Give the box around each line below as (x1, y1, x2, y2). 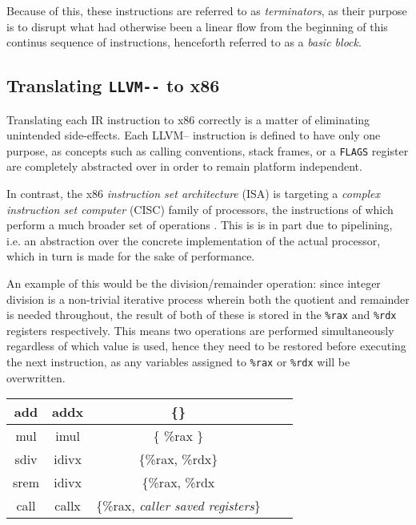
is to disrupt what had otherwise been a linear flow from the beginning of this (6, 18, 388, 34)
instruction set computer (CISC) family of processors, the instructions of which (6, 200, 394, 217)
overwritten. (6, 369, 66, 386)
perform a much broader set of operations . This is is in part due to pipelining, (6, 216, 393, 233)
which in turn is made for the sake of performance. (6, 248, 255, 265)
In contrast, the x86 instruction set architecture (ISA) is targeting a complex (6, 185, 381, 201)
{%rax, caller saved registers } (96, 496, 261, 515)
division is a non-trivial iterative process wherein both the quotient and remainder (6, 290, 410, 307)
